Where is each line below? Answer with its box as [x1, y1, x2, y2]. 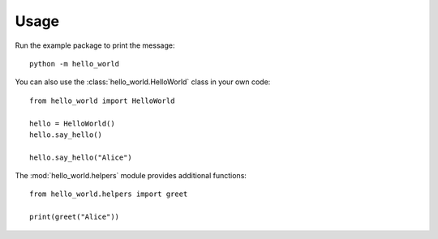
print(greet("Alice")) [29, 212, 120, 222]
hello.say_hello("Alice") [29, 152, 133, 162]
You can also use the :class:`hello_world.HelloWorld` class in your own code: [15, 77, 271, 87]
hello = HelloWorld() [29, 118, 115, 128]
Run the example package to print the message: [15, 41, 175, 50]
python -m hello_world [29, 59, 120, 68]
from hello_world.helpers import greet [29, 190, 188, 198]
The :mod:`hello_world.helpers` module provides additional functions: [15, 171, 247, 181]
